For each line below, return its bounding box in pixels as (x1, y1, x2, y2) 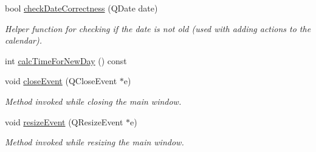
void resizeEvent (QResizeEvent (5, 115, 123, 128)
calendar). (5, 34, 43, 47)
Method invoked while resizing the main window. (5, 136, 184, 148)
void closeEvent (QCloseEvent (5, 74, 117, 87)
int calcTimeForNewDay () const (5, 54, 127, 67)
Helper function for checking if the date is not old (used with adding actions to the (5, 22, 311, 35)
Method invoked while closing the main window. (5, 94, 182, 107)
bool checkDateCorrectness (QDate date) (5, 2, 158, 14)
